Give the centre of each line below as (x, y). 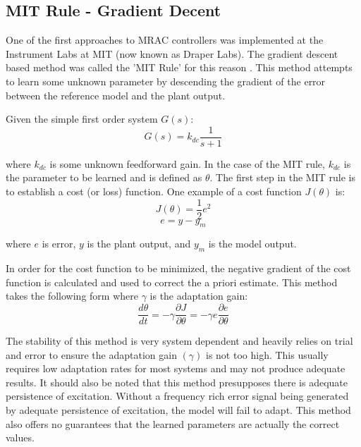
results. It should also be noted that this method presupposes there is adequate (177, 382)
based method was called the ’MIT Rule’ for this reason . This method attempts (179, 67)
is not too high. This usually (267, 354)
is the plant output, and (139, 244)
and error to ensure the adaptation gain (91, 354)
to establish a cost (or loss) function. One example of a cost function (154, 191)
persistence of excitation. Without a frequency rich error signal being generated (177, 396)
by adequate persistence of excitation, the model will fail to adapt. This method (178, 410)
